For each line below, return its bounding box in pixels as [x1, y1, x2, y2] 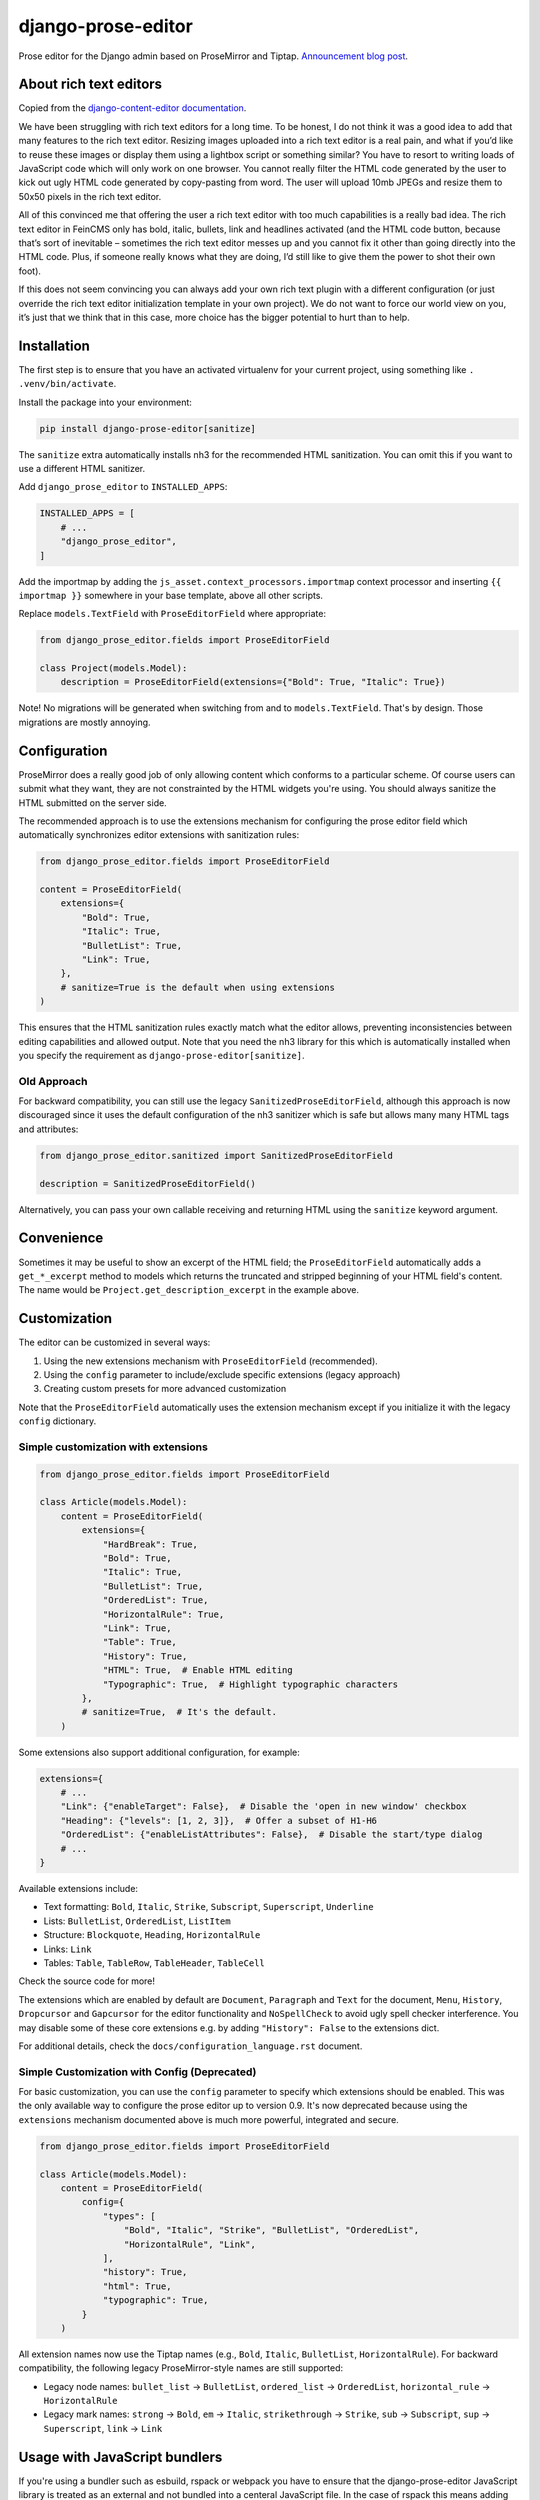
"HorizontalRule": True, [102, 1608, 225, 1620]
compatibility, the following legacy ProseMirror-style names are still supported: [18, 2362, 344, 2374]
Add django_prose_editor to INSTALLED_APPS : [18, 481, 228, 493]
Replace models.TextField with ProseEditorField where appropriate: [18, 608, 327, 620]
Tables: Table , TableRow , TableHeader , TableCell [43, 1956, 265, 1969]
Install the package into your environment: [18, 396, 192, 408]
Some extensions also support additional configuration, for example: [18, 1746, 300, 1758]
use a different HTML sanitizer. [18, 462, 146, 474]
